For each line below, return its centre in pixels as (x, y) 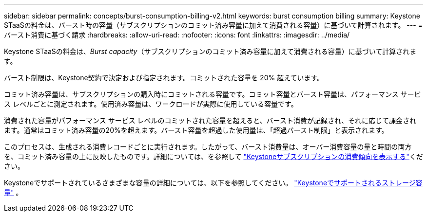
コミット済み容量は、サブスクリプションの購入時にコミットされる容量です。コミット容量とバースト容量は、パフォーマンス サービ (213, 94)
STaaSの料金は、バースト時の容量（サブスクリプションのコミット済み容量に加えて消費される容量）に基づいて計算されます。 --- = (213, 25)
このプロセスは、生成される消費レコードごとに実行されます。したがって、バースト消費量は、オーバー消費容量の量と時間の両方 (208, 147)
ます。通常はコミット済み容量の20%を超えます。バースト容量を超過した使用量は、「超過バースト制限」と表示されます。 (196, 130)
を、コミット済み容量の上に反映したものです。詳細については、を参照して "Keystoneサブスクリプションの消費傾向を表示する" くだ (213, 156)
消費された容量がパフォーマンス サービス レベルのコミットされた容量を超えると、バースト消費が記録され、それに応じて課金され (210, 120)
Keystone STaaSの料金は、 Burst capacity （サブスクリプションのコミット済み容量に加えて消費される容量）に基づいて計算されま (210, 51)
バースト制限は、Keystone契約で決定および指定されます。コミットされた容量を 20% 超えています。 (164, 78)
